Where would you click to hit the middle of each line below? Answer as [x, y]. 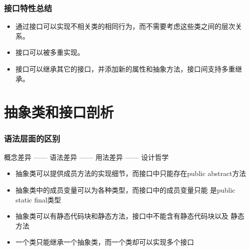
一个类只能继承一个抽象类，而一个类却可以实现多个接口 [105, 242]
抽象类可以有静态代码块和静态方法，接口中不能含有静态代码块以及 [122, 216]
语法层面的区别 [32, 138]
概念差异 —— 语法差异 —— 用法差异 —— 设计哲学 [86, 157]
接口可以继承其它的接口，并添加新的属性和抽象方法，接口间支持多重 [125, 69]
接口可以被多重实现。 [50, 52]
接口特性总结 [28, 8]
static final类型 [38, 199]
